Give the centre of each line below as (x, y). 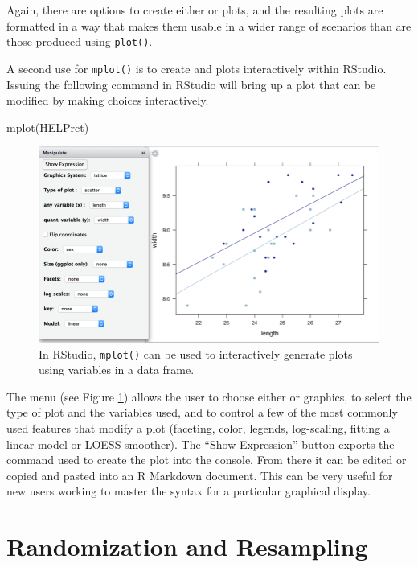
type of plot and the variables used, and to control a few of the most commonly (202, 412)
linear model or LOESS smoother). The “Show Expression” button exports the (201, 444)
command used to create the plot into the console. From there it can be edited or (207, 460)
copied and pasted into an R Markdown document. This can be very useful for (200, 475)
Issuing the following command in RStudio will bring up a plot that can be (191, 84)
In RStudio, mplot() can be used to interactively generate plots (196, 353)
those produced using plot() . (80, 41)
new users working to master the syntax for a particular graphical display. (189, 491)
